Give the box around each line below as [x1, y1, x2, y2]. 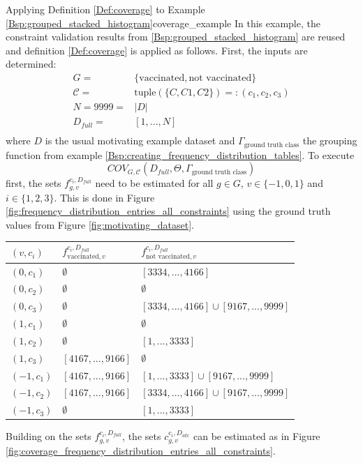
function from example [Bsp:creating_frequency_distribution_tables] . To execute [6, 147, 355, 162]
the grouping [302, 133, 357, 148]
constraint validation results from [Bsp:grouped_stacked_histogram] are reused [6, 29, 346, 44]
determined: [6, 56, 57, 71]
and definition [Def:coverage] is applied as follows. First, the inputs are [6, 43, 308, 57]
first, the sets [6, 176, 61, 190]
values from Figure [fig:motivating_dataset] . [6, 217, 194, 231]
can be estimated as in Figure [193, 429, 320, 443]
